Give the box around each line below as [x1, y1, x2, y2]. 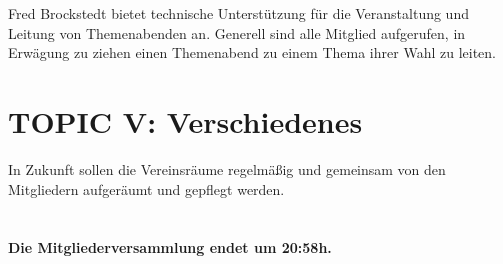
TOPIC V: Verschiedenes [8, 100, 363, 141]
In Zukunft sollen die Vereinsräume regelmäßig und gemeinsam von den [8, 158, 446, 179]
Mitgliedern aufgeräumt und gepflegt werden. [8, 178, 285, 199]
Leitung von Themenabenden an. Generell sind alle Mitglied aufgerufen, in [8, 22, 466, 43]
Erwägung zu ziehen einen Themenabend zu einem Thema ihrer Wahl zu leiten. [8, 42, 496, 63]
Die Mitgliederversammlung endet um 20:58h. [8, 237, 332, 258]
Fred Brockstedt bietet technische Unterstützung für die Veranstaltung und [8, 3, 469, 23]
